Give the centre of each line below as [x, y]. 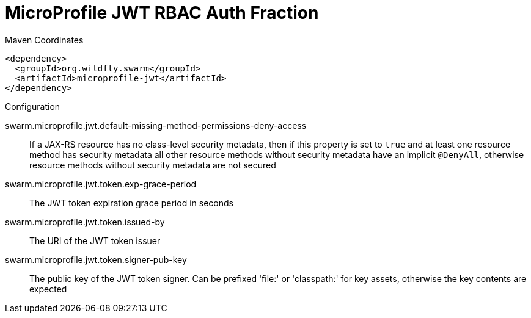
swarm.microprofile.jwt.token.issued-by [85, 222]
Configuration [33, 106]
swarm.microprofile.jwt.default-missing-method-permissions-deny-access [156, 125]
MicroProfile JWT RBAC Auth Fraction [162, 13]
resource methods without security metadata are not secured [153, 165]
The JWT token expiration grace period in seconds [131, 203]
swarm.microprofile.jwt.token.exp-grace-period [101, 184]
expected [48, 289]
